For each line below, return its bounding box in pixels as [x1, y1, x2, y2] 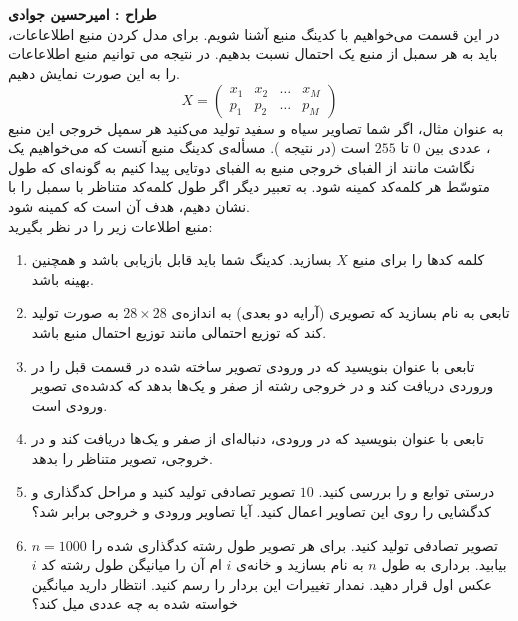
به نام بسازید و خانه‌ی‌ [236, 554, 364, 575]
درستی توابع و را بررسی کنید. [318, 481, 495, 502]
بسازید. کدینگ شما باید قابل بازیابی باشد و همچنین [31, 249, 332, 270]
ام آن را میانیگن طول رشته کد [41, 554, 222, 575]
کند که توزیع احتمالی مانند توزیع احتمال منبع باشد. [31, 321, 327, 342]
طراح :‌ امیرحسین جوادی [8, 4, 157, 25]
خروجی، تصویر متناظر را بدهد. [31, 447, 213, 468]
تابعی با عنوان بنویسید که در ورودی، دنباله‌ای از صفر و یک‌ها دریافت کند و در [31, 428, 484, 449]
